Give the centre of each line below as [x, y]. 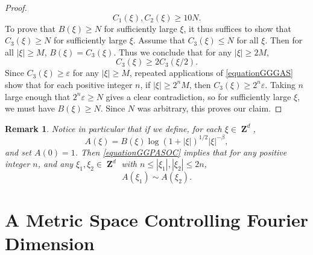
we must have [30, 108]
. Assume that [159, 40]
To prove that [30, 28]
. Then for [284, 40]
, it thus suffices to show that [237, 28]
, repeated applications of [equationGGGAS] [211, 73]
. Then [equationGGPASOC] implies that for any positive [181, 152]
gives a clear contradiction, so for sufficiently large [198, 96]
